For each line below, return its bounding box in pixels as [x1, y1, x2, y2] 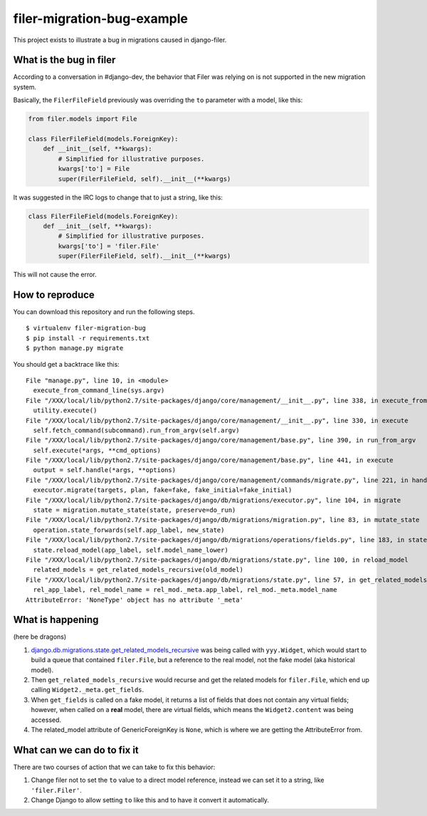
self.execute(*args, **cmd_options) [33, 446, 162, 454]
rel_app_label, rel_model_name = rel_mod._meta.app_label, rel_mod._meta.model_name [33, 586, 337, 594]
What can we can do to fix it [13, 744, 139, 756]
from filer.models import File [28, 115, 138, 123]
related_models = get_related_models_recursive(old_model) [33, 566, 243, 574]
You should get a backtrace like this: [13, 360, 120, 368]
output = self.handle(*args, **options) [33, 466, 176, 474]
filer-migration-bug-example [13, 11, 189, 26]
